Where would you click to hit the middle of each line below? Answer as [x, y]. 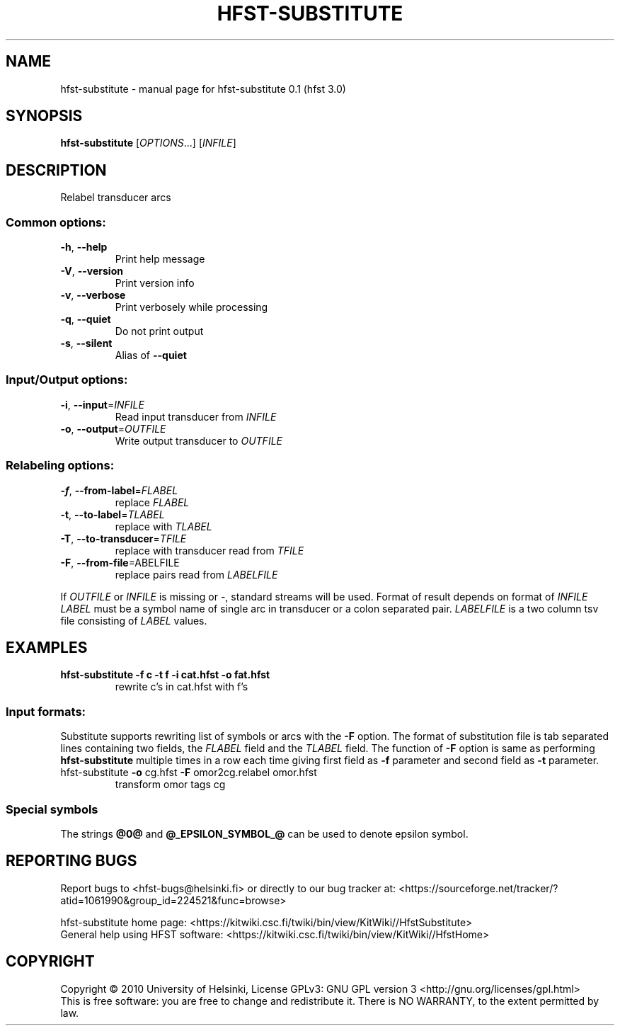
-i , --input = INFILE [102, 404]
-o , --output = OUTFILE [113, 428]
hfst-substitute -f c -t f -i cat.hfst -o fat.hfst [165, 675]
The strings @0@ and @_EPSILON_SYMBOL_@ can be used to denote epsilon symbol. [264, 833]
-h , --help [84, 247]
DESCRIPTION [56, 170]
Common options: [56, 222]
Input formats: [46, 711]
